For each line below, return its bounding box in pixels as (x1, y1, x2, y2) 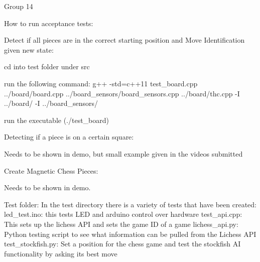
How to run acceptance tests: (4, 18, 93, 28)
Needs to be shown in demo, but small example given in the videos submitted (4, 148, 243, 159)
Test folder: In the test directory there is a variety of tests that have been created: (4, 199, 257, 209)
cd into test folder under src (4, 61, 90, 72)
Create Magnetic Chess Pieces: (4, 165, 98, 176)
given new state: (4, 44, 54, 55)
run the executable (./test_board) (4, 114, 109, 125)
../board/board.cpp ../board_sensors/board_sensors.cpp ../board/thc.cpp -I (4, 88, 240, 98)
